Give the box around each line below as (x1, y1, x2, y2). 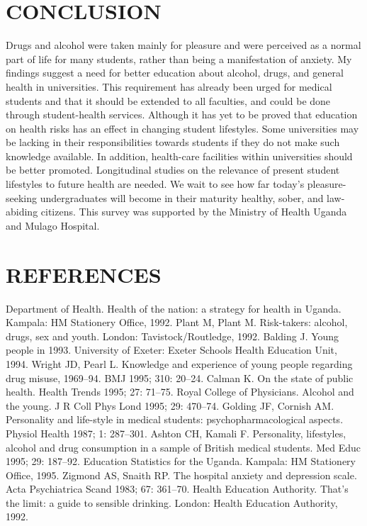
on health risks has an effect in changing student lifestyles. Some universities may (6, 121, 359, 135)
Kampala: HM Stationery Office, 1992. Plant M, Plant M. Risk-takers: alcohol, (6, 315, 348, 330)
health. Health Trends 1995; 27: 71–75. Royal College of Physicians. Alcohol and (6, 384, 354, 399)
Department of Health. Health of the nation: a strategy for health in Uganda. (6, 301, 341, 315)
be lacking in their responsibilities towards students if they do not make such (6, 135, 340, 150)
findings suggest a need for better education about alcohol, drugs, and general (6, 65, 344, 80)
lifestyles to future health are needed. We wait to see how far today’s (6, 177, 305, 191)
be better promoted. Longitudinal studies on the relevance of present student (6, 162, 340, 177)
